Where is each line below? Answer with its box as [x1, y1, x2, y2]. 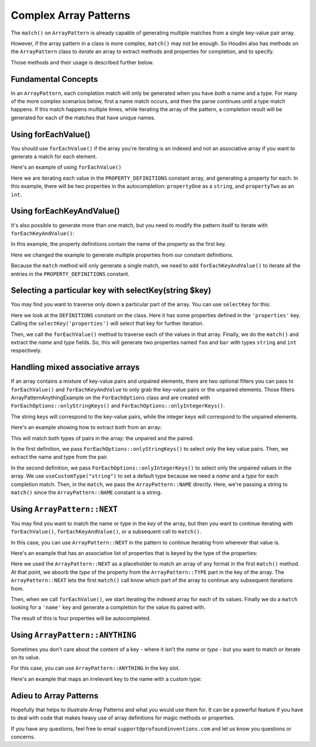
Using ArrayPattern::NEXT [11, 504, 118, 514]
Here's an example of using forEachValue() [11, 164, 122, 171]
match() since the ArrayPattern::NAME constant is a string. [11, 489, 162, 496]
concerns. [11, 733, 36, 740]
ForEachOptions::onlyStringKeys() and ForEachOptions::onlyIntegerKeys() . [11, 402, 225, 409]
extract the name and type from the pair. [11, 454, 108, 461]
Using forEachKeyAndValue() [11, 206, 120, 216]
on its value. [11, 654, 40, 661]
